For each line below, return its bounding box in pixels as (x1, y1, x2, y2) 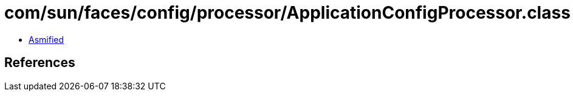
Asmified (29, 34, 64, 45)
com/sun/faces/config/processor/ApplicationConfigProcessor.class (4, 2, 571, 23)
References (4, 55, 75, 71)
